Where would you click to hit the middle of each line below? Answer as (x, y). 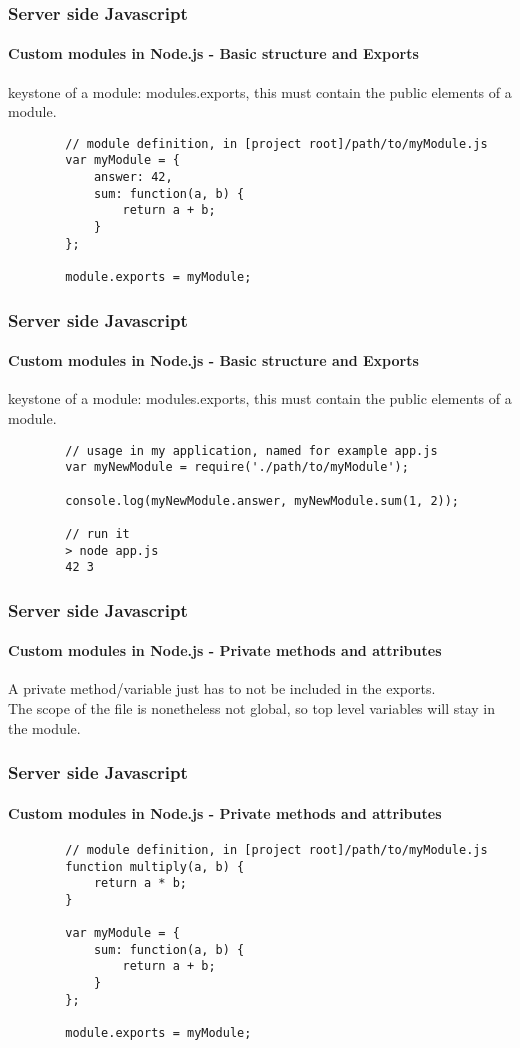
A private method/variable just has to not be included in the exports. (222, 688)
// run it (97, 533)
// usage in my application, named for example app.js (251, 450)
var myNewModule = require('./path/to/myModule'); (237, 467)
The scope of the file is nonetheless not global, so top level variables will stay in (252, 708)
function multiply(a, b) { (155, 866)
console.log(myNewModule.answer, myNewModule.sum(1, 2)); (262, 500)
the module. (44, 727)
